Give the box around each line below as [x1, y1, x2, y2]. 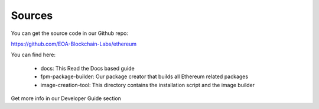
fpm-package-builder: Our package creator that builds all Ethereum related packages [40, 73, 248, 80]
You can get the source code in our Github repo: [11, 30, 128, 37]
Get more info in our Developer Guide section [11, 95, 121, 102]
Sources [11, 9, 53, 22]
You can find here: [11, 51, 56, 59]
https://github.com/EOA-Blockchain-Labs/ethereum [11, 40, 137, 47]
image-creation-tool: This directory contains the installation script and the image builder [40, 81, 255, 88]
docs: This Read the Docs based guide [40, 65, 135, 72]
